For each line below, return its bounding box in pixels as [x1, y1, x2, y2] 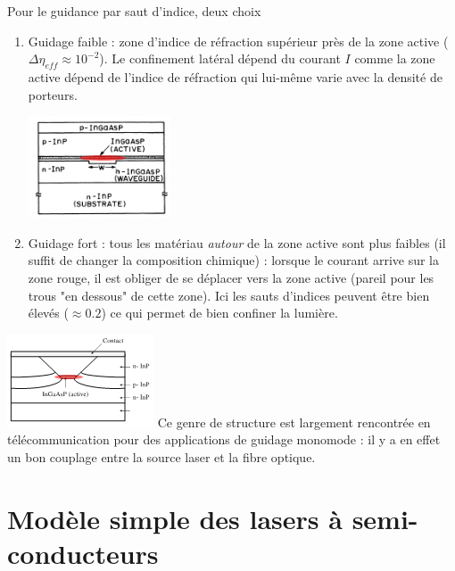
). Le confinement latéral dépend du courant [99, 49, 341, 68]
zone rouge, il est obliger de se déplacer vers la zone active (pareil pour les [28, 268, 434, 286]
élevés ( [28, 303, 69, 322]
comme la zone [354, 49, 435, 68]
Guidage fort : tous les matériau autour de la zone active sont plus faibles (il [28, 233, 446, 252]
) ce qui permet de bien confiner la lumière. [101, 303, 338, 322]
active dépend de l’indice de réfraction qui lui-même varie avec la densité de [28, 67, 443, 86]
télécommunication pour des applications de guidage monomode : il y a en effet [7, 430, 441, 449]
